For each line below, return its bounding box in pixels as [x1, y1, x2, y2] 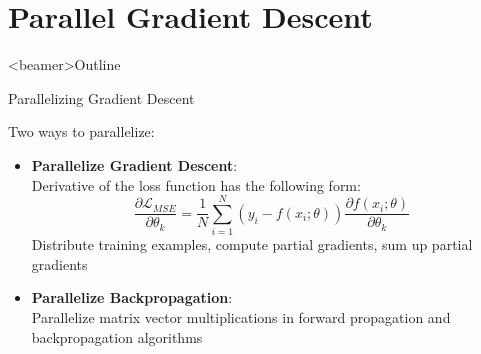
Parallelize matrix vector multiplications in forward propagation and [31, 307, 451, 327]
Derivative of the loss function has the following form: [31, 174, 361, 195]
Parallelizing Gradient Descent [8, 87, 195, 108]
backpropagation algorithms [31, 326, 203, 347]
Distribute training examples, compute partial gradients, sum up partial [31, 234, 473, 255]
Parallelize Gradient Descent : [31, 154, 238, 175]
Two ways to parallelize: [8, 121, 155, 142]
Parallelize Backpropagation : [31, 287, 233, 308]
